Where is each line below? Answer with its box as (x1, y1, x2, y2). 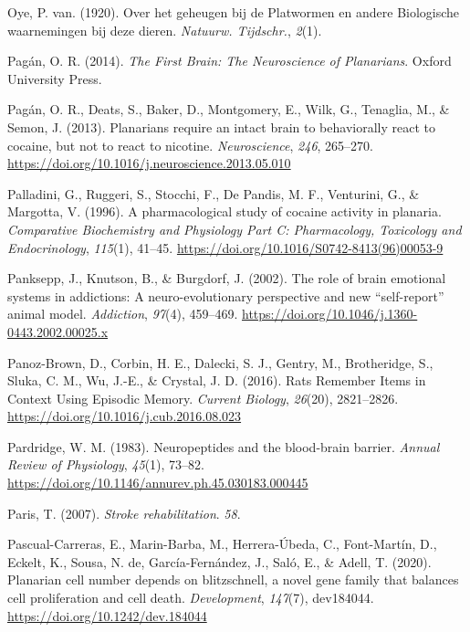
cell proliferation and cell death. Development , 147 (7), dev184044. (7, 588, 374, 607)
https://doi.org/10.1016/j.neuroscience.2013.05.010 (7, 153, 291, 173)
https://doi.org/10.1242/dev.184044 (7, 606, 207, 625)
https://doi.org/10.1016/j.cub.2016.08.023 (7, 406, 242, 426)
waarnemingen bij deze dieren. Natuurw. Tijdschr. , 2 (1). (7, 20, 322, 39)
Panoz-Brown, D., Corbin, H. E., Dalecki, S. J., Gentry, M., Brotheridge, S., (7, 353, 433, 372)
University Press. (7, 68, 102, 88)
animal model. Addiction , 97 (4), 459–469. (7, 304, 238, 323)
